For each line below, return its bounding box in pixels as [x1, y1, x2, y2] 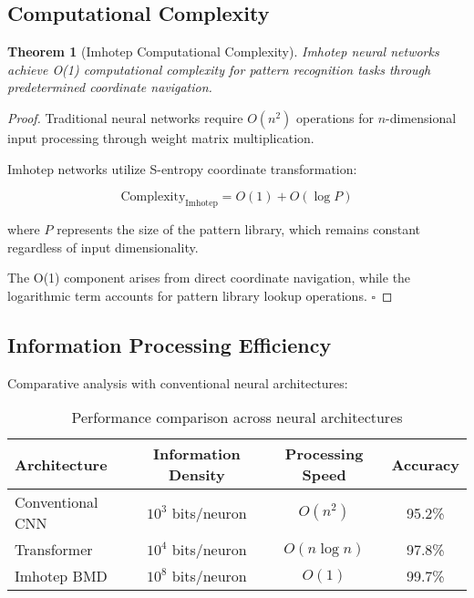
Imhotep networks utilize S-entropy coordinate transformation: [7, 159, 357, 178]
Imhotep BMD [15, 565, 108, 587]
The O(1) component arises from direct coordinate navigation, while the [7, 268, 411, 287]
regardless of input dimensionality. [7, 237, 199, 256]
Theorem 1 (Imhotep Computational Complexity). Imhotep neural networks [7, 42, 439, 61]
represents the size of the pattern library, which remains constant [57, 219, 420, 238]
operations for [296, 108, 375, 127]
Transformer [15, 539, 93, 561]
